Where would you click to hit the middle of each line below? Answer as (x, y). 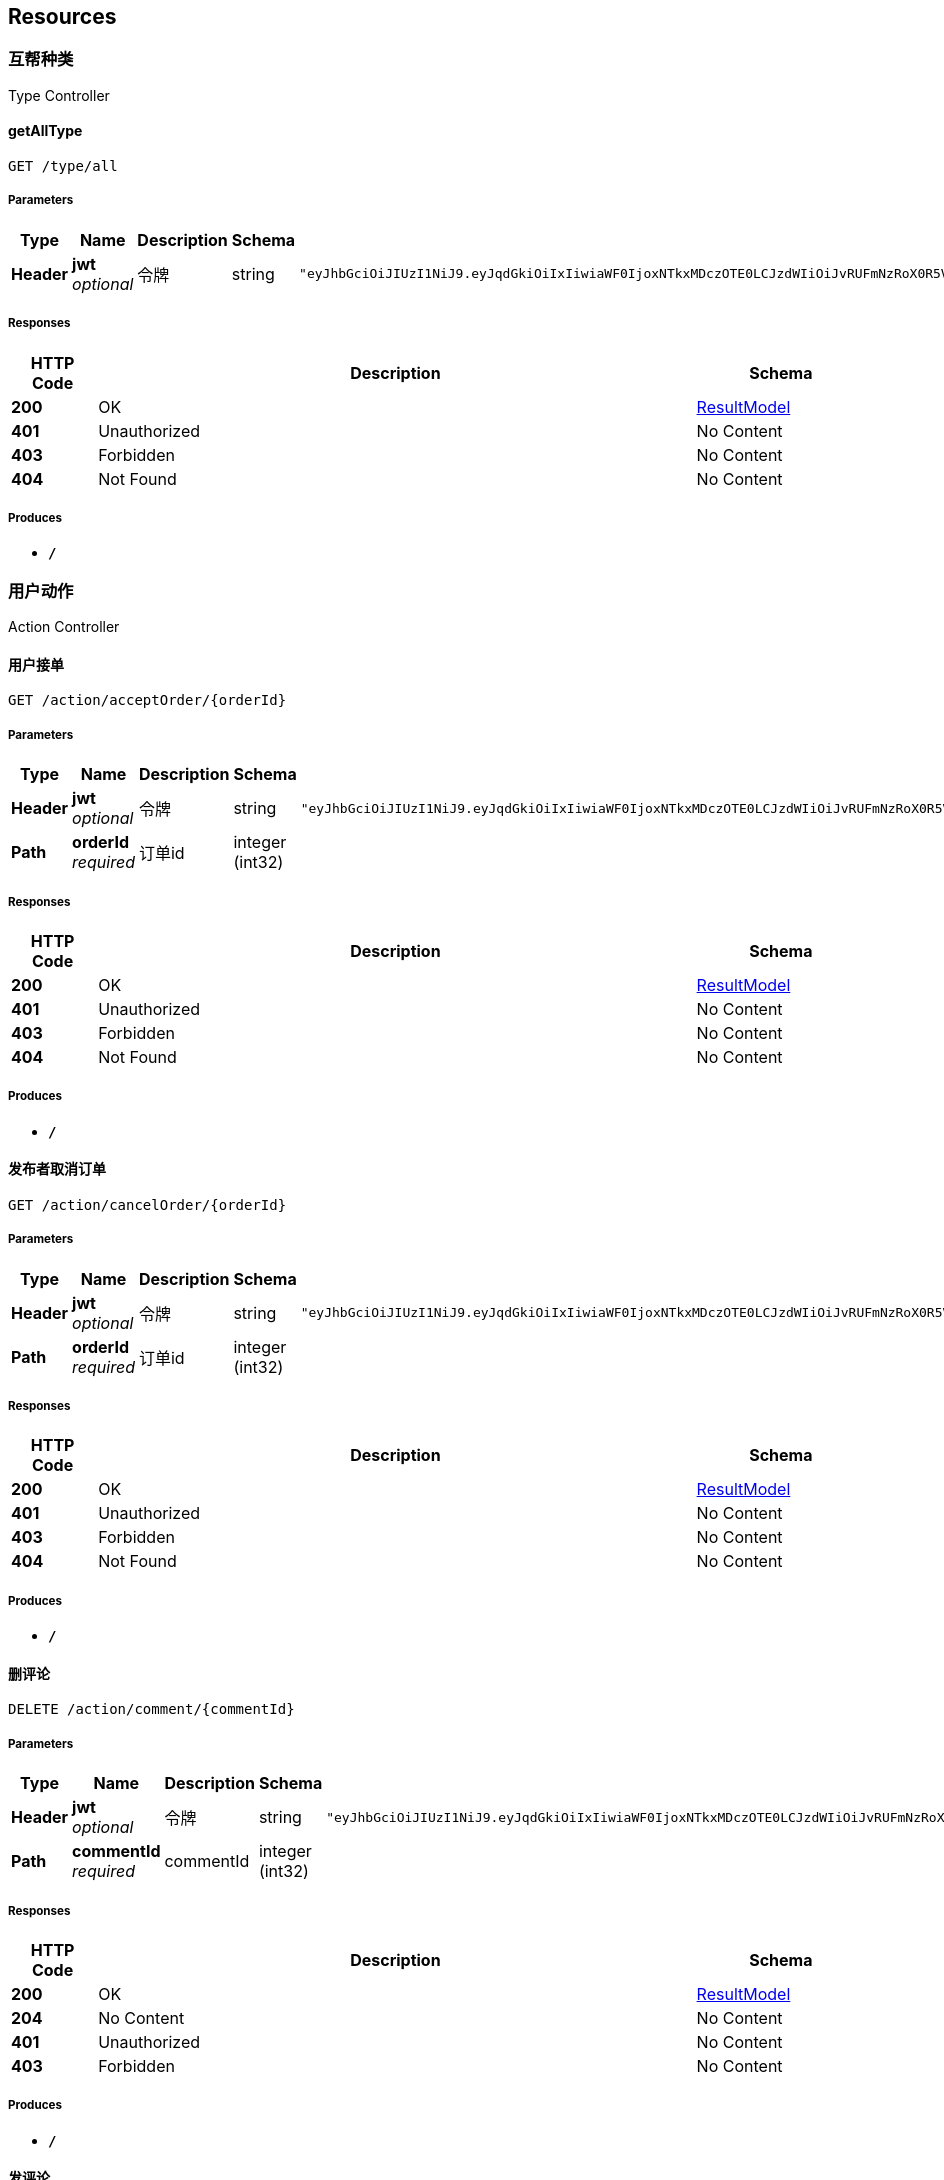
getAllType (45, 131)
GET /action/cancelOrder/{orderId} (147, 1204)
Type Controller (59, 95)
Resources (62, 16)
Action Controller (64, 627)
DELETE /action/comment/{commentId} (151, 1709)
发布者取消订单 (57, 1169)
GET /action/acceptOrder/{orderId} (147, 700)
